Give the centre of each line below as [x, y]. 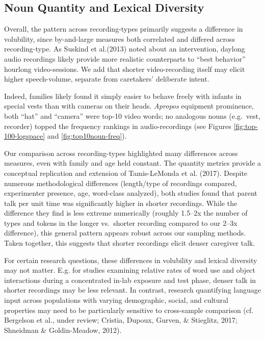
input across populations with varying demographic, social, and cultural [116, 300]
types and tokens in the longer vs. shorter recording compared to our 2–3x [121, 223]
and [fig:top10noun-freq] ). [87, 136]
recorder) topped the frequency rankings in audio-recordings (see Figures [118, 126]
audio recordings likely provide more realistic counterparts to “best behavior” [125, 58]
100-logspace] [25, 136]
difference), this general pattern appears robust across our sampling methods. [125, 233]
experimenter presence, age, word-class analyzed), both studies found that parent [131, 193]
